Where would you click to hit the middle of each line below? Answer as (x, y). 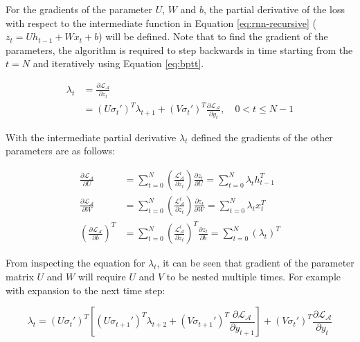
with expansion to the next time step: (85, 290)
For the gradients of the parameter (79, 9)
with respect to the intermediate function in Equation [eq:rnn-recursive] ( (161, 22)
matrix (20, 277)
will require (102, 277)
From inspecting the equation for (75, 263)
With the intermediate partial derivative (91, 137)
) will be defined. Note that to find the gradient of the (213, 36)
